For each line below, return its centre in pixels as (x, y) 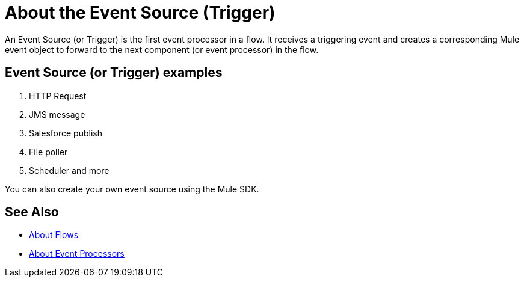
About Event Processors (77, 254)
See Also (32, 212)
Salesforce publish (66, 133)
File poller (48, 152)
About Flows (54, 235)
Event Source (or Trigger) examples (114, 73)
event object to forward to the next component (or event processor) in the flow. (162, 49)
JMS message (57, 114)
